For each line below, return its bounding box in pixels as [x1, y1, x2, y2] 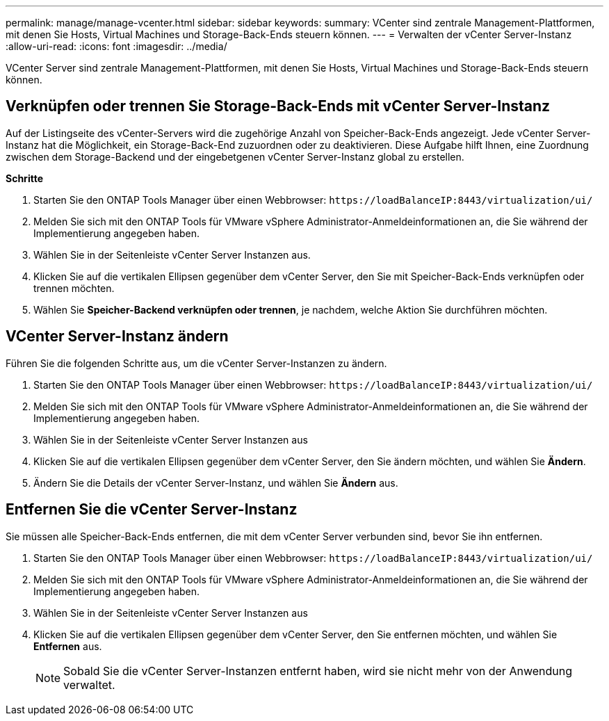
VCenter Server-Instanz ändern [6, 327, 229, 346]
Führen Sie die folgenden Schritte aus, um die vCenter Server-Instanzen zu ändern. [6, 357, 387, 369]
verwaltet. [63, 677, 115, 692]
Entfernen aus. [33, 640, 102, 652]
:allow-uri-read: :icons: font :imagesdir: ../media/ [6, 40, 227, 52]
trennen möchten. [33, 282, 115, 294]
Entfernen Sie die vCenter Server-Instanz [6, 501, 298, 519]
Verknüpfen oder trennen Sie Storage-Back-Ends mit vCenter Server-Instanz [6, 97, 551, 115]
